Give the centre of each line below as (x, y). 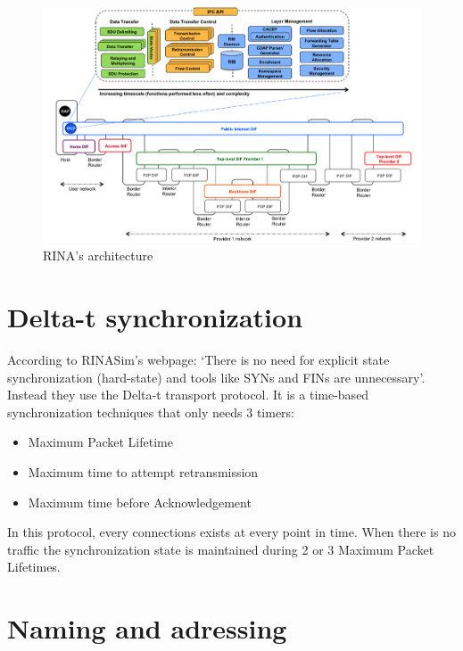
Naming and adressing (147, 628)
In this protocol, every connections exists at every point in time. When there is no (231, 532)
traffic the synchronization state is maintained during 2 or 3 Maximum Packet (221, 549)
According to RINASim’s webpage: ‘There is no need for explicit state (198, 360)
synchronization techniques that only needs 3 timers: (151, 412)
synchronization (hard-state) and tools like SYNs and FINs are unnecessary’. (216, 377)
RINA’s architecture (98, 255)
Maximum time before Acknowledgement (140, 502)
